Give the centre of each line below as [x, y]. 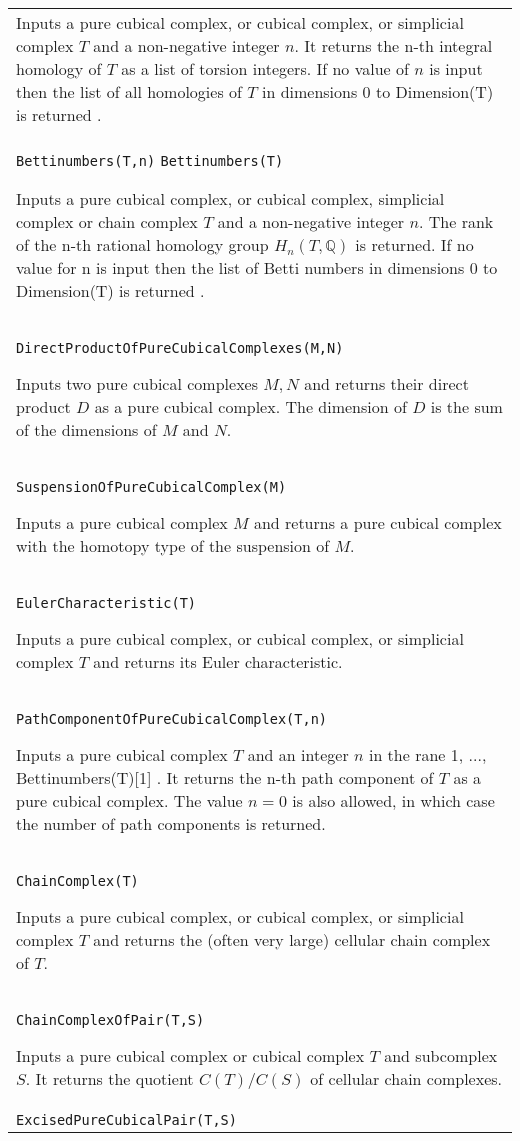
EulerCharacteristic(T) [106, 603]
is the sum [466, 406]
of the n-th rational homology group [142, 244]
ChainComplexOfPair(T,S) [110, 1020]
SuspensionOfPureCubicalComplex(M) [151, 487]
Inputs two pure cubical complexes [137, 383]
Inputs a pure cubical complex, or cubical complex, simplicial [230, 198]
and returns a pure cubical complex [377, 522]
